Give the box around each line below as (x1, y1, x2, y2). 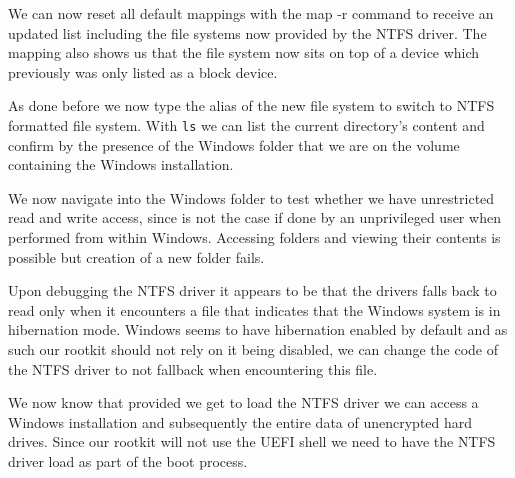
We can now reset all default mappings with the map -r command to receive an (8, 3, 494, 23)
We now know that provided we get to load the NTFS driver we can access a (8, 392, 479, 413)
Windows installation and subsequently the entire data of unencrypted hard (8, 411, 473, 432)
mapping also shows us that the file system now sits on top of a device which (8, 42, 480, 63)
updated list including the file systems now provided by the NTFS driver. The (8, 22, 487, 43)
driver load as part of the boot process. (8, 450, 248, 471)
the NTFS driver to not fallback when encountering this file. (8, 358, 378, 379)
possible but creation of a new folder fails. (8, 246, 265, 267)
